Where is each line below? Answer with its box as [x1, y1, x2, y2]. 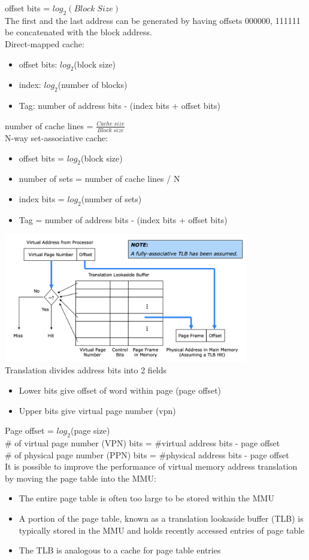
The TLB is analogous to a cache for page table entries [19, 544, 221, 556]
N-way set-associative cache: [5, 132, 108, 144]
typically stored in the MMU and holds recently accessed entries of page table [19, 524, 305, 536]
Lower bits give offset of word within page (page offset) [19, 384, 222, 397]
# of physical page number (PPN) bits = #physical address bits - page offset [5, 448, 289, 461]
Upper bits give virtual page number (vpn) [19, 404, 176, 416]
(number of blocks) [57, 78, 128, 91]
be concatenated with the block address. [5, 26, 152, 38]
